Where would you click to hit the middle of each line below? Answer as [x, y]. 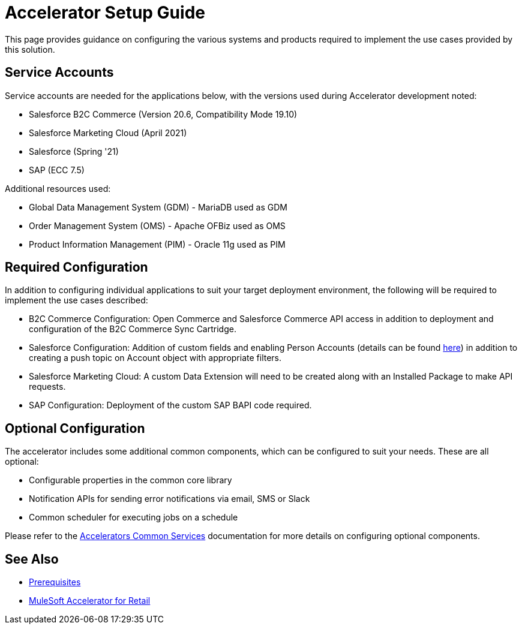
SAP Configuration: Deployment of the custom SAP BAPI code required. [170, 405]
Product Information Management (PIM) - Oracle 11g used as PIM [157, 244]
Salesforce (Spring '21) [74, 151]
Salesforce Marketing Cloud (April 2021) [108, 133]
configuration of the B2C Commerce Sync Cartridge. [133, 329]
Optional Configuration [75, 428]
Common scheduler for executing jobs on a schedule [133, 517]
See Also [32, 559]
